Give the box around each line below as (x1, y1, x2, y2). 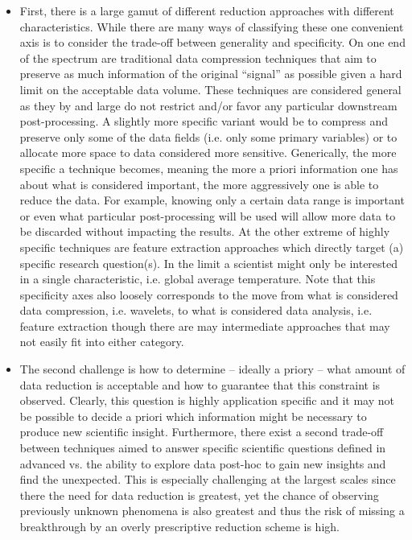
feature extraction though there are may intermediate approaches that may (19, 317, 390, 334)
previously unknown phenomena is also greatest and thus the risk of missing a (19, 502, 405, 519)
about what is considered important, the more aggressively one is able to (19, 175, 379, 192)
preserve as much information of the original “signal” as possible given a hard (19, 65, 402, 82)
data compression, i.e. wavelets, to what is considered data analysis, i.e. (19, 302, 373, 319)
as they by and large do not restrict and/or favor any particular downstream (19, 97, 398, 113)
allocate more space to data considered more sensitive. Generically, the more (19, 144, 397, 161)
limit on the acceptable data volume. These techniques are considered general (19, 80, 402, 97)
